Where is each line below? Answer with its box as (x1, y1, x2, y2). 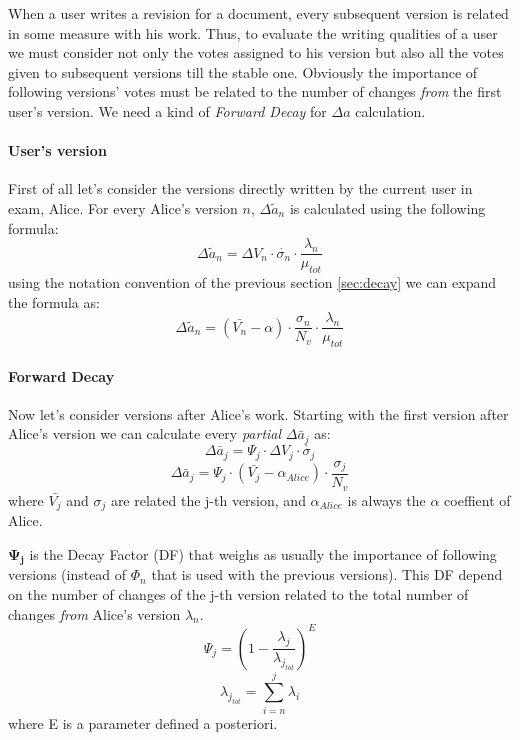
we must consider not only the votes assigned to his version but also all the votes (8, 42, 504, 63)
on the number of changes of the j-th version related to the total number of (8, 583, 469, 604)
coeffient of (444, 489, 511, 510)
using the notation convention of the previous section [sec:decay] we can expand (8, 272, 497, 292)
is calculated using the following (289, 197, 486, 218)
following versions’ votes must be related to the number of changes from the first (8, 81, 502, 102)
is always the (347, 489, 426, 510)
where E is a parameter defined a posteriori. (8, 712, 278, 733)
